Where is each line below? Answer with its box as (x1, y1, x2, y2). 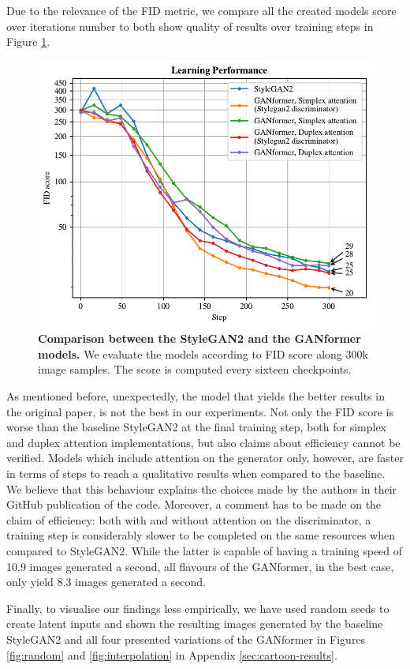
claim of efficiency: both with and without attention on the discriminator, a (6, 511, 371, 528)
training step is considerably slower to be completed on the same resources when (6, 527, 396, 543)
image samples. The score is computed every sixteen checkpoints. (38, 361, 352, 378)
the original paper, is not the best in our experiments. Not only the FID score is (6, 403, 393, 419)
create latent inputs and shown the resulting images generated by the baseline (6, 615, 383, 632)
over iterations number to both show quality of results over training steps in (6, 17, 374, 34)
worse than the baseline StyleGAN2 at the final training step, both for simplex (6, 419, 386, 435)
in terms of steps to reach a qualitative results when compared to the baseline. (6, 465, 386, 482)
